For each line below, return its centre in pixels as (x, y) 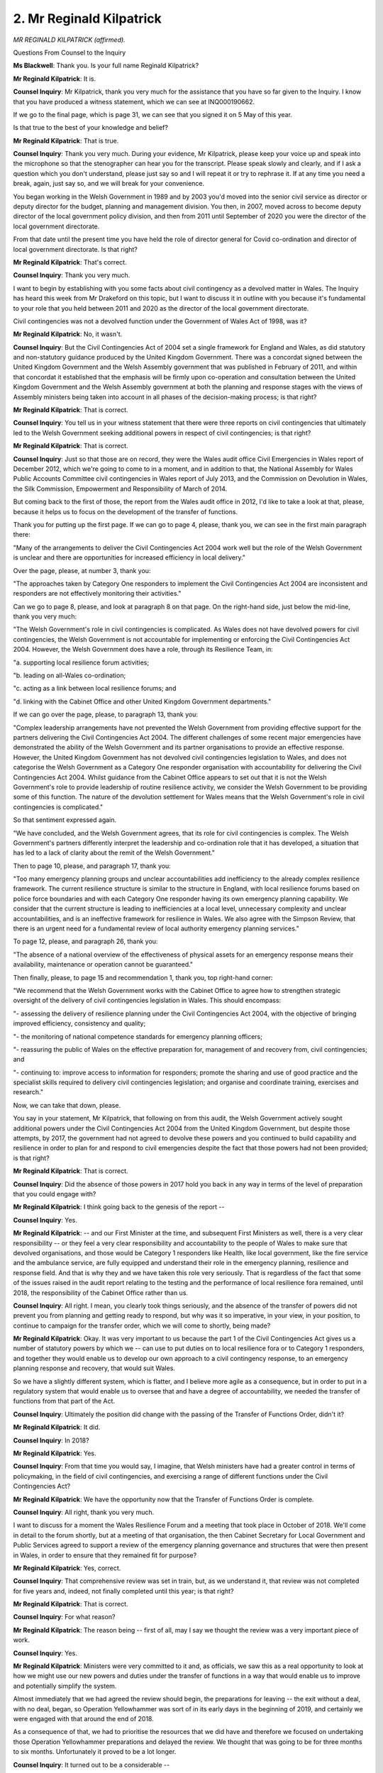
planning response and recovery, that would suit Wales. (94, 1368)
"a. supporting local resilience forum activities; (81, 662)
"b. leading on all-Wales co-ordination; (70, 676)
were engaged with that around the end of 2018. (83, 1718)
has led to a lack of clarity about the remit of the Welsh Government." (114, 853)
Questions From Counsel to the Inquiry (70, 52)
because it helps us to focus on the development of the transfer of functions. (125, 511)
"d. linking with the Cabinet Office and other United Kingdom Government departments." (142, 701)
